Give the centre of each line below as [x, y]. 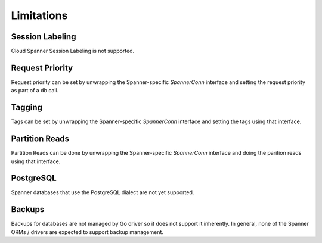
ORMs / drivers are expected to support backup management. [87, 232]
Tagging [27, 108]
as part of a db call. [35, 91]
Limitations [39, 15]
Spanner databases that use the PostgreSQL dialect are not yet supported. [103, 192]
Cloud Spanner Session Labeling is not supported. [73, 51]
